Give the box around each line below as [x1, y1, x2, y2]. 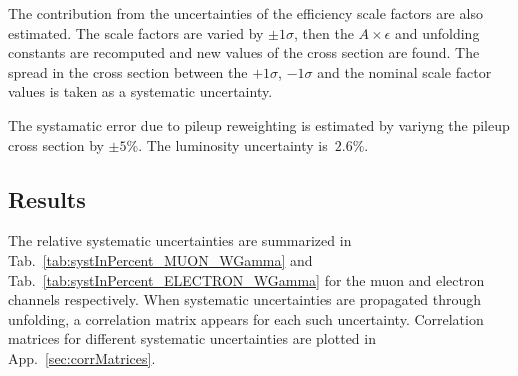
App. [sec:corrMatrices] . [8, 347, 156, 368]
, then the [293, 22, 354, 43]
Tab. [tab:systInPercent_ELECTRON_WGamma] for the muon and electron [8, 269, 485, 290]
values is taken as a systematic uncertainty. [8, 81, 273, 102]
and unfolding [394, 22, 480, 43]
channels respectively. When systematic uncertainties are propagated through [8, 289, 482, 310]
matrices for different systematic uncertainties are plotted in [8, 328, 376, 349]
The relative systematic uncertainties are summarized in [8, 230, 352, 251]
